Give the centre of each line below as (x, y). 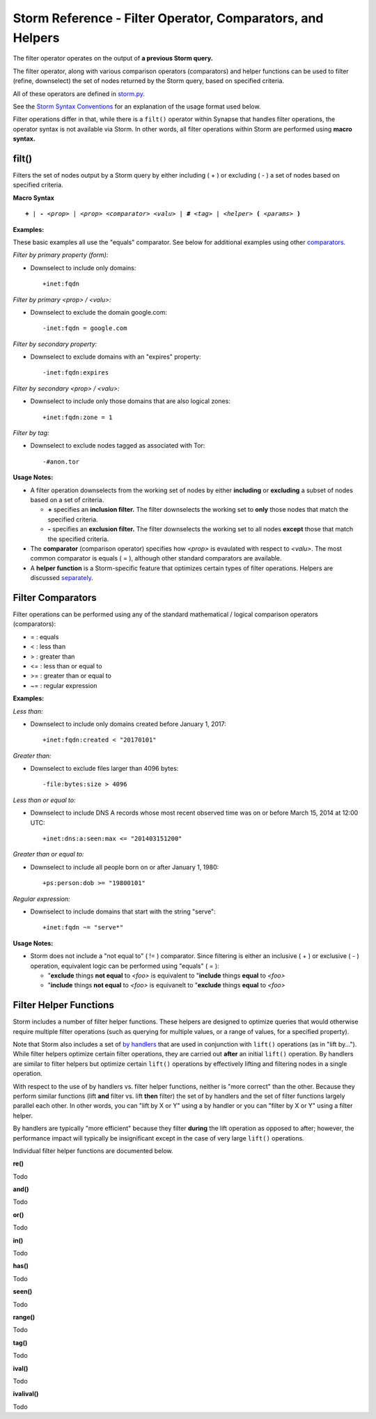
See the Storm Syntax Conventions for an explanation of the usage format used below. (137, 106)
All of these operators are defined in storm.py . (79, 93)
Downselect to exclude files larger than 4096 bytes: (104, 769)
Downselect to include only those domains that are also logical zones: (131, 401)
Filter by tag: (31, 433)
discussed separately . (62, 578)
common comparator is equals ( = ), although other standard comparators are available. (156, 558)
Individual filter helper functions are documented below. (93, 1151)
